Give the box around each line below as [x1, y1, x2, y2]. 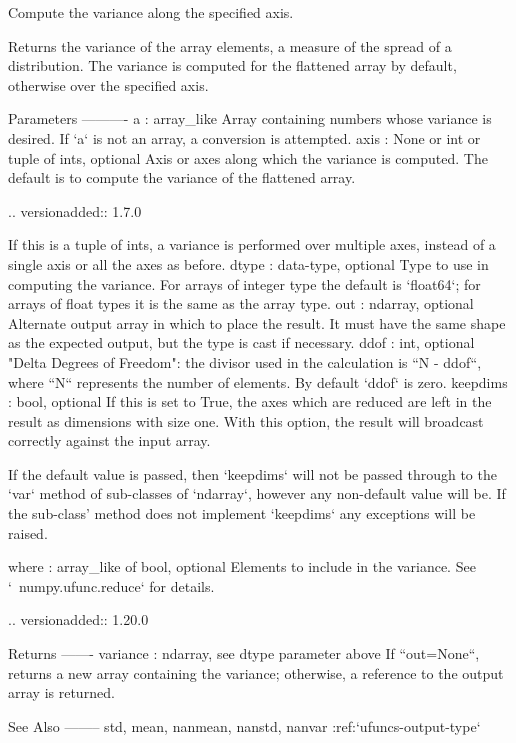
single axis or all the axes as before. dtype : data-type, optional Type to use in [8, 253, 489, 274]
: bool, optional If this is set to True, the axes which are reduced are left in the [8, 391, 492, 412]
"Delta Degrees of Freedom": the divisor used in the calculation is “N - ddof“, [8, 351, 482, 372]
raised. [8, 522, 48, 543]
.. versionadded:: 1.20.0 [8, 609, 149, 630]
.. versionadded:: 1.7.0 [8, 200, 142, 221]
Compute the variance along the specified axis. [8, 2, 294, 22]
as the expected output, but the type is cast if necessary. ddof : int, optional [8, 332, 475, 353]
